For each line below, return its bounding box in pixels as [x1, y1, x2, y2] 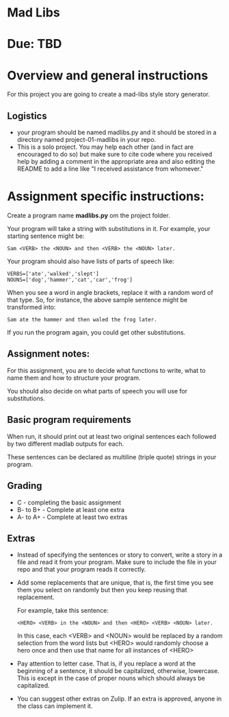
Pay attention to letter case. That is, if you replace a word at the [16, 659, 196, 668]
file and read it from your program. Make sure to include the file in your [16, 558, 217, 566]
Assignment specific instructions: [7, 189, 205, 204]
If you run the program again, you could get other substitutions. [7, 328, 186, 337]
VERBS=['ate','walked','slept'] [7, 271, 99, 278]
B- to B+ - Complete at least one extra [16, 505, 125, 513]
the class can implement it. [16, 702, 93, 710]
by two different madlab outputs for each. [7, 439, 124, 448]
